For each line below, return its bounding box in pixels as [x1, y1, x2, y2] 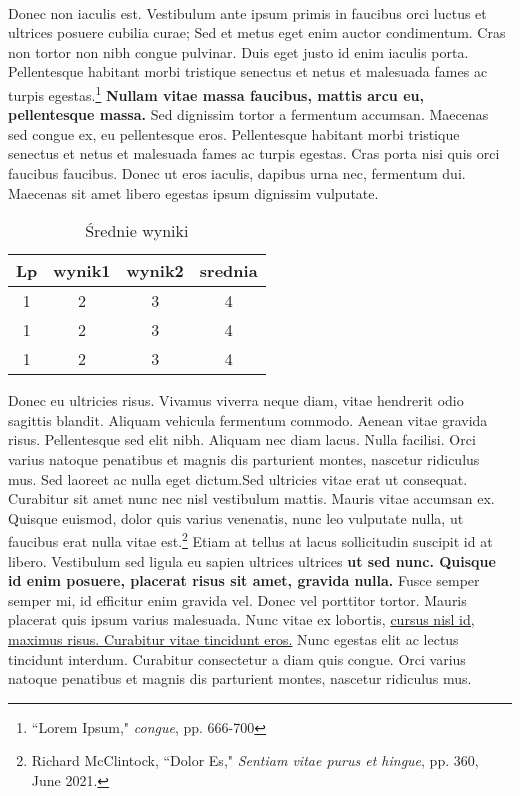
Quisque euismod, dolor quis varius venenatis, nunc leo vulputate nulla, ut [8, 507, 464, 528]
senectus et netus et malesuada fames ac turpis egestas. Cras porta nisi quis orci [8, 143, 500, 164]
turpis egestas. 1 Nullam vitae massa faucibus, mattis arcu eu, [8, 81, 424, 105]
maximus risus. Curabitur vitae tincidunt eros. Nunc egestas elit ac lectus [8, 628, 459, 649]
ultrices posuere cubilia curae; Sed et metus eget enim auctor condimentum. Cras [8, 22, 506, 43]
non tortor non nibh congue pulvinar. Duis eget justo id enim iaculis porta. [8, 41, 469, 62]
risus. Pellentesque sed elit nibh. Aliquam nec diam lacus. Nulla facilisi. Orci [8, 429, 476, 450]
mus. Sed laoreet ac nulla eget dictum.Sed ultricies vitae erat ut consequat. [8, 468, 468, 489]
